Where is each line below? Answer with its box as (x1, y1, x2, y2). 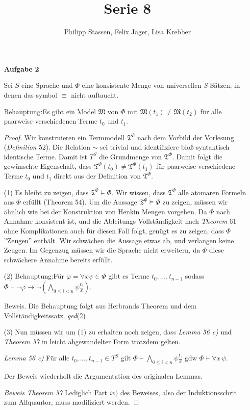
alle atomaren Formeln (178, 187, 246, 197)
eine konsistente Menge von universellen (82, 80, 201, 90)
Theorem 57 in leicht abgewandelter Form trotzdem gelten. (4, 336, 181, 346)
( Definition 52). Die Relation (4, 142, 91, 152)
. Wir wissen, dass (111, 187, 166, 197)
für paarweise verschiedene (156, 161, 236, 171)
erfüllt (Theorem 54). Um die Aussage (23, 197, 137, 207)
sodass (185, 271, 204, 281)
